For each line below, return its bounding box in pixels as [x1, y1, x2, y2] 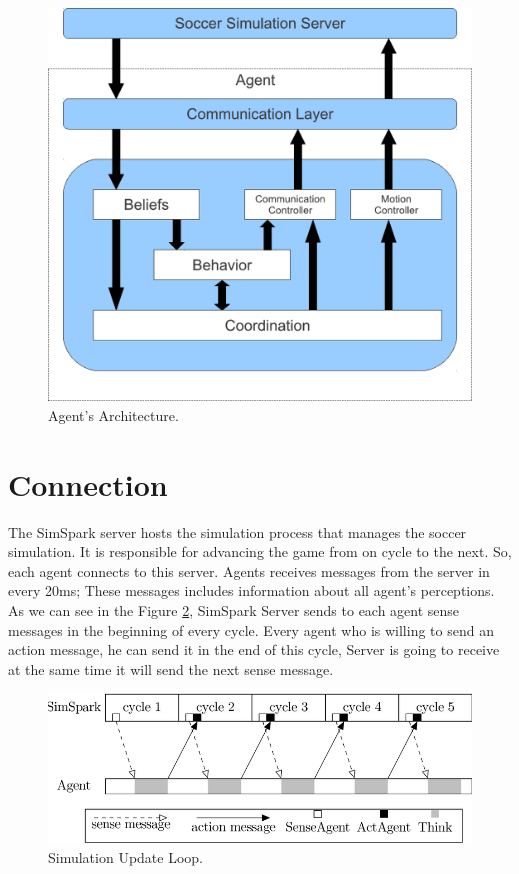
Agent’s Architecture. [48, 404, 179, 425]
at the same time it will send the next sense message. [8, 658, 334, 679]
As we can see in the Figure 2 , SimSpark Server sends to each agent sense [8, 600, 460, 621]
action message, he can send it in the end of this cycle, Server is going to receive [8, 639, 500, 660]
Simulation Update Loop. [48, 847, 204, 867]
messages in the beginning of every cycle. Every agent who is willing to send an [8, 619, 494, 640]
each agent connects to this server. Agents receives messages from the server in [8, 560, 490, 581]
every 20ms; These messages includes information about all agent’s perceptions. [8, 580, 495, 601]
